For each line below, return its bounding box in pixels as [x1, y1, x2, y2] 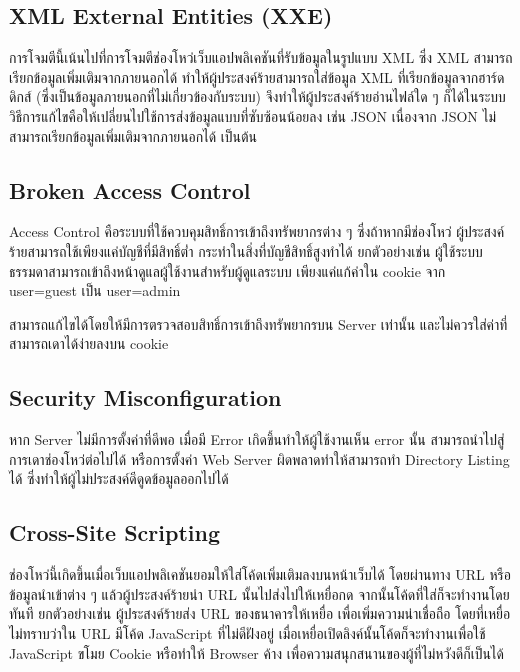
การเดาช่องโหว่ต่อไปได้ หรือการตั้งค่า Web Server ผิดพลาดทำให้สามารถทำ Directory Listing [9, 448, 510, 469]
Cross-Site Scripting [9, 517, 221, 548]
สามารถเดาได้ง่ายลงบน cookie [9, 333, 169, 354]
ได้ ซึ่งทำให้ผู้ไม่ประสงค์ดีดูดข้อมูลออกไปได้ [9, 468, 229, 489]
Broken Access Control [9, 174, 251, 205]
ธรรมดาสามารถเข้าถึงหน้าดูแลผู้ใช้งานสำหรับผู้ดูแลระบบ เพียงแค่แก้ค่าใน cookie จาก [9, 260, 446, 281]
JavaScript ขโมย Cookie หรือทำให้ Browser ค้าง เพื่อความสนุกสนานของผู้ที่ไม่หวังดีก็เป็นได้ [9, 642, 504, 663]
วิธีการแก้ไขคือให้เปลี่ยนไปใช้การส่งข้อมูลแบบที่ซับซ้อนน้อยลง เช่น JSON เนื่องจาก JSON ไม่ [9, 105, 496, 126]
